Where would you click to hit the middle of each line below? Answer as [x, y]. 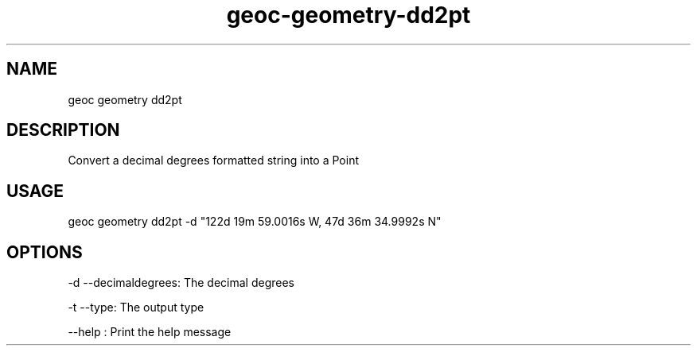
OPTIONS [45, 252]
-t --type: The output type [136, 308]
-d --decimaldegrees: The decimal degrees [181, 283]
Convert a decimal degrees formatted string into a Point [214, 161]
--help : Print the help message [150, 332]
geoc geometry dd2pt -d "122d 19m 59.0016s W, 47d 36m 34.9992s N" [255, 222]
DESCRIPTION [63, 130]
